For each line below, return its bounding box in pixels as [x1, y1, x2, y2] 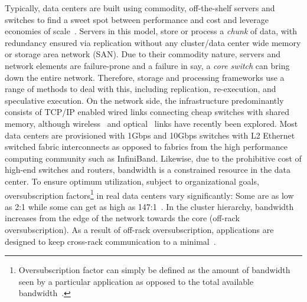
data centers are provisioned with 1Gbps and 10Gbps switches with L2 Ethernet [5, 129, 295, 141]
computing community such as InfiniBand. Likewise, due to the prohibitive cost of [5, 152, 302, 164]
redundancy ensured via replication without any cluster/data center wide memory [5, 36, 301, 48]
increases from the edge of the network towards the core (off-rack [5, 212, 240, 224]
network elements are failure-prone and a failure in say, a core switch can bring [5, 59, 290, 71]
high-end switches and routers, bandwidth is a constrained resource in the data [5, 163, 291, 176]
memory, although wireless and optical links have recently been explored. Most [5, 117, 298, 129]
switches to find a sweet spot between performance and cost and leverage [5, 13, 269, 25]
